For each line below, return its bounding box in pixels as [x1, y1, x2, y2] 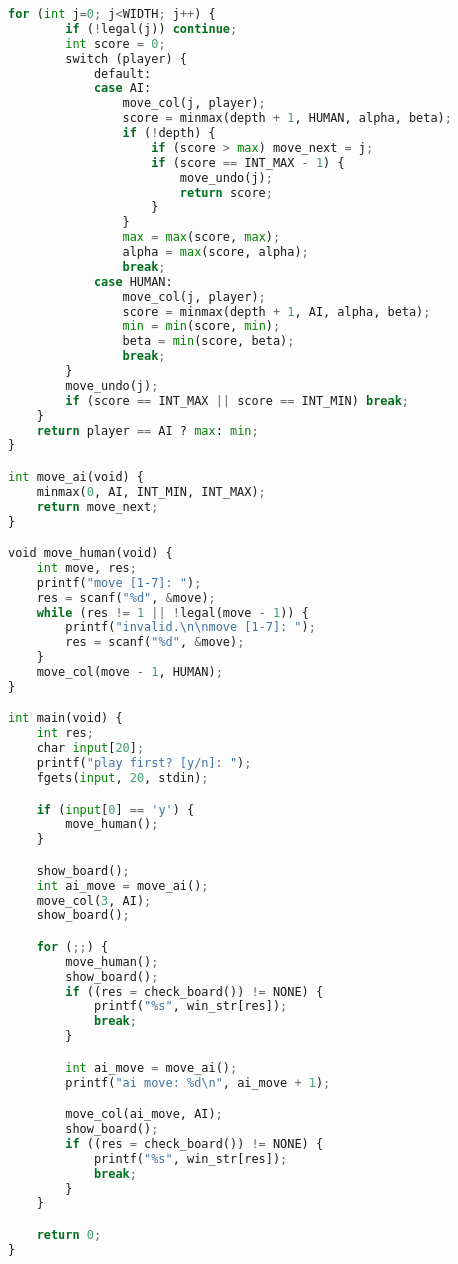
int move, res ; [36, 560, 137, 575]
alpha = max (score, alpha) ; [122, 245, 309, 259]
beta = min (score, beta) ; [122, 334, 295, 349]
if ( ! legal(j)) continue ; [65, 21, 238, 36]
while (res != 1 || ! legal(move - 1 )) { [36, 605, 309, 620]
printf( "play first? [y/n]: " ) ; [36, 756, 252, 771]
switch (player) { [65, 51, 187, 66]
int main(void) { [8, 711, 123, 726]
